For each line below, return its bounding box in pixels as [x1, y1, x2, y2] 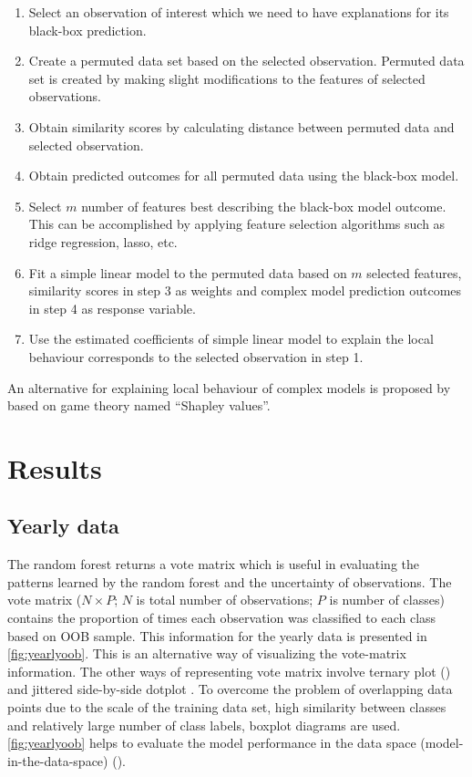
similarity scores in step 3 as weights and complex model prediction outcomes [28, 281, 462, 300]
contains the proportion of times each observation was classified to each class [7, 608, 436, 627]
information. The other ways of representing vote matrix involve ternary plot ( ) [7, 661, 451, 680]
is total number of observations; [136, 590, 313, 609]
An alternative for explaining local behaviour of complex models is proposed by [7, 378, 451, 397]
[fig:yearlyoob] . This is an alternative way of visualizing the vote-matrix [7, 644, 406, 663]
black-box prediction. [28, 20, 147, 39]
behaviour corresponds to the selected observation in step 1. [28, 347, 364, 366]
